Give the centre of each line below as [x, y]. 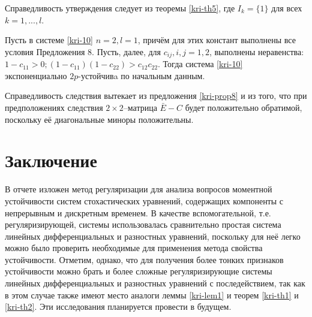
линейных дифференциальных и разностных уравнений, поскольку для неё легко [153, 236]
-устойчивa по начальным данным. [142, 75]
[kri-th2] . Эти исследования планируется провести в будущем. [118, 307]
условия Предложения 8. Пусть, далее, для [83, 51]
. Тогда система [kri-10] [200, 64]
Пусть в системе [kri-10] [49, 40]
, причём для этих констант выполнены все [217, 40]
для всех [287, 8]
